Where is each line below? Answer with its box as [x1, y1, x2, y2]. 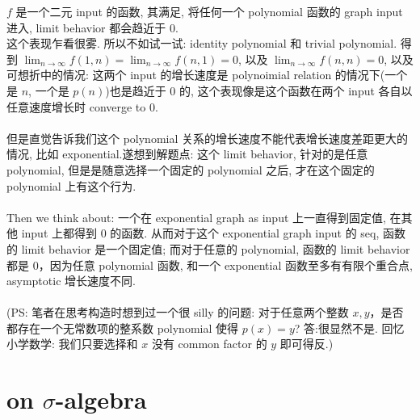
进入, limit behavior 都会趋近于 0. [6, 19, 178, 36]
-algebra [55, 383, 147, 416]
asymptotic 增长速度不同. [6, 272, 136, 289]
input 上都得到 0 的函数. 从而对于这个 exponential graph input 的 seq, [21, 225, 380, 241]
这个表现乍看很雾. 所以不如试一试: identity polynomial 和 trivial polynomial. [6, 35, 397, 52]
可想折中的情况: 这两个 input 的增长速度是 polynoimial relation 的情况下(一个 [6, 66, 408, 83]
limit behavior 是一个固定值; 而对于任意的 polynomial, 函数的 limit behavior [21, 240, 410, 257]
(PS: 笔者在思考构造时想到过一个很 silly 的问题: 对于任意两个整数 [6, 304, 349, 321]
